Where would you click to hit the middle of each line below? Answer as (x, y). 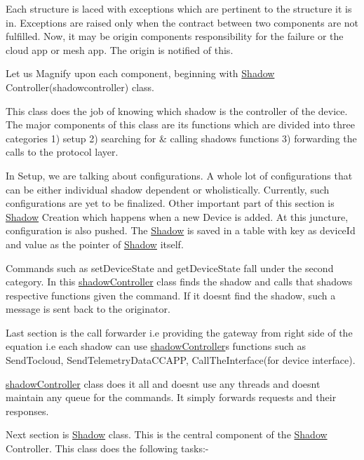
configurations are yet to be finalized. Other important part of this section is (170, 203)
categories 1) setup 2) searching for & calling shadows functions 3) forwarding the (181, 138)
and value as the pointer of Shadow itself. (95, 244)
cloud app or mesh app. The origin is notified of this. (120, 49)
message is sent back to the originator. (88, 309)
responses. (27, 411)
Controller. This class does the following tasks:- (107, 448)
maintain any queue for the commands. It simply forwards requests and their (171, 397)
